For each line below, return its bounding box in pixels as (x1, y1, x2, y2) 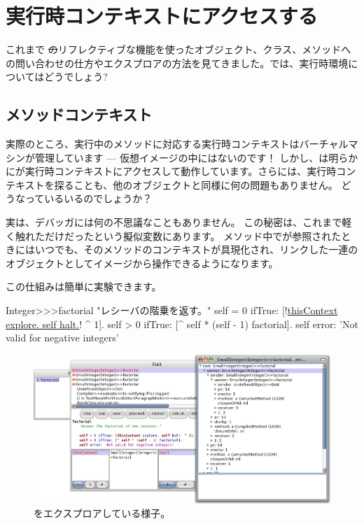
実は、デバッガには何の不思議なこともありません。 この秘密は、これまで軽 (6, 215, 352, 229)
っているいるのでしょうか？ (24, 191, 153, 206)
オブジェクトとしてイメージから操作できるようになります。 (6, 255, 279, 270)
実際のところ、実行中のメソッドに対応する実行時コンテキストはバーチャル (6, 136, 349, 151)
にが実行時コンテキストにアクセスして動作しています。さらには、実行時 (6, 164, 337, 178)
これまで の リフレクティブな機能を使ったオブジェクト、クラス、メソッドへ (6, 42, 351, 57)
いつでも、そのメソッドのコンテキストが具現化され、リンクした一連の (34, 242, 358, 257)
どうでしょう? (44, 69, 108, 84)
